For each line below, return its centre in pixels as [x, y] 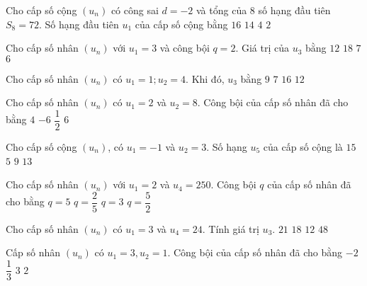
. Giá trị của [262, 48]
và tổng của [222, 10]
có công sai [135, 10]
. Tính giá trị [231, 228]
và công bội [185, 48]
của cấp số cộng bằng [181, 24]
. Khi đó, [205, 78]
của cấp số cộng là [303, 147]
